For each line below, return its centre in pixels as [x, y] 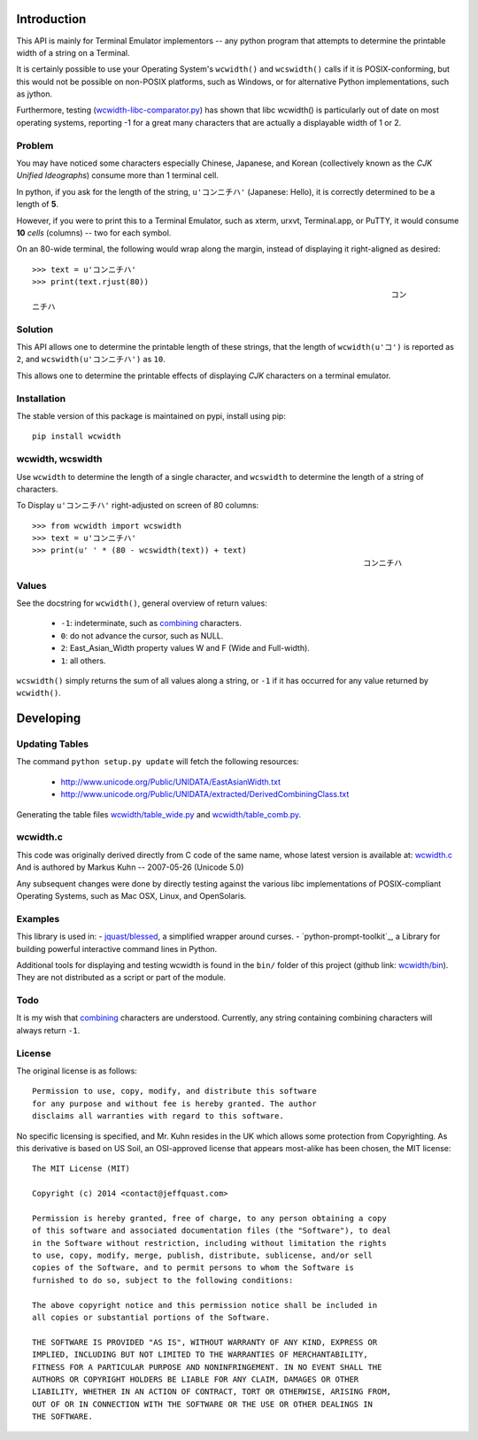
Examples [38, 918]
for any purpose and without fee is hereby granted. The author [175, 1103]
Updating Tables [52, 744]
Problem [35, 145]
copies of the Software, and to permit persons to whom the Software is [193, 1268]
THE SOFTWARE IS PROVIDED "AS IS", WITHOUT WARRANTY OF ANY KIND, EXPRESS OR [205, 1342]
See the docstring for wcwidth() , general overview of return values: [142, 603]
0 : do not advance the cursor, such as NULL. [142, 635]
